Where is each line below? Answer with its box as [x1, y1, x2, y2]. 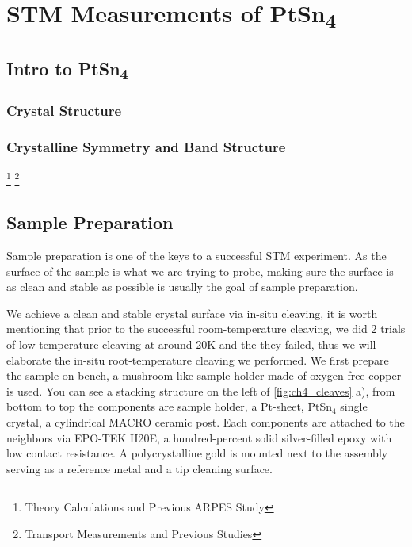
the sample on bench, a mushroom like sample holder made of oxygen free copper [6, 367, 402, 384]
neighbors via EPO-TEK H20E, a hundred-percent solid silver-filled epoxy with [6, 429, 392, 446]
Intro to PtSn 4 [6, 55, 128, 84]
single [340, 398, 368, 415]
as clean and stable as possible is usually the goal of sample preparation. [6, 278, 358, 295]
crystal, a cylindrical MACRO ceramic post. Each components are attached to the [6, 413, 405, 430]
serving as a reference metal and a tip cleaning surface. [6, 460, 273, 476]
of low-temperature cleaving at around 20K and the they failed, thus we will [6, 336, 376, 352]
